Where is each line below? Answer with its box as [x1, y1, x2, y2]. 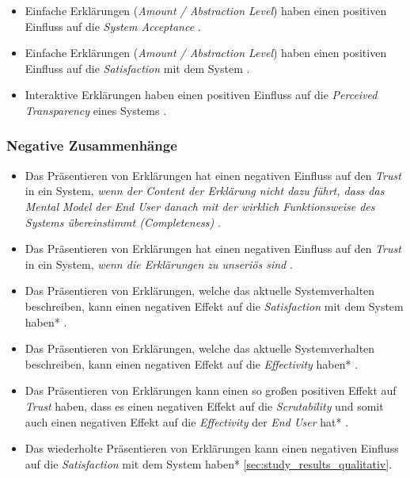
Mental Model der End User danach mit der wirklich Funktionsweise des [25, 197, 375, 214]
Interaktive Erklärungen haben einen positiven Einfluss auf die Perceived [25, 86, 378, 103]
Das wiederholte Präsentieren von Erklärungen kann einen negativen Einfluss [25, 440, 399, 457]
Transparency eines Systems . [25, 101, 167, 118]
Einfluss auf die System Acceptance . [25, 17, 201, 34]
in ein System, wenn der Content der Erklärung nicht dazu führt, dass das [25, 182, 385, 199]
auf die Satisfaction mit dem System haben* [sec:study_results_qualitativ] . [25, 455, 393, 472]
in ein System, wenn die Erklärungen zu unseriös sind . [25, 255, 293, 272]
